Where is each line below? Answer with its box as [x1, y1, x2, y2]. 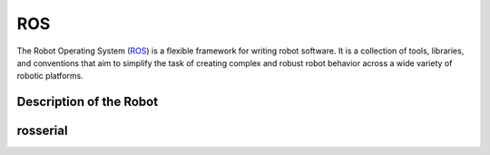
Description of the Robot [16, 94, 159, 110]
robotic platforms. [16, 71, 83, 82]
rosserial [16, 123, 68, 139]
